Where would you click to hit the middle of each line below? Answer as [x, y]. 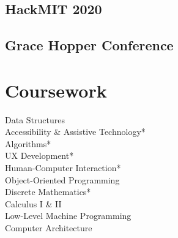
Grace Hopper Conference [89, 45]
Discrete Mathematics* [48, 192]
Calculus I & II [33, 203]
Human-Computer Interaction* [63, 168]
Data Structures [35, 119]
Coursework [56, 90]
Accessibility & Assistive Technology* [75, 132]
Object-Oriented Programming [62, 179]
